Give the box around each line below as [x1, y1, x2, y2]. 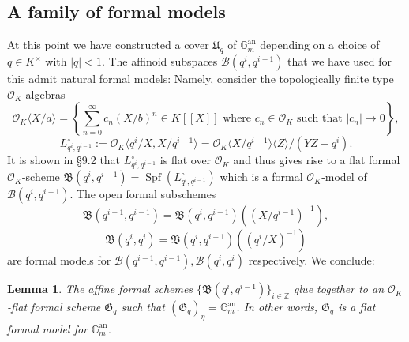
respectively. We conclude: [248, 252, 375, 269]
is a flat [338, 299, 376, 314]
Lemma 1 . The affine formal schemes [7, 280, 193, 297]
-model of [321, 168, 367, 185]
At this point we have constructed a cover [7, 36, 209, 53]
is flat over [159, 152, 212, 168]
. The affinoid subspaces [101, 53, 218, 69]
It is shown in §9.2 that [7, 152, 121, 168]
